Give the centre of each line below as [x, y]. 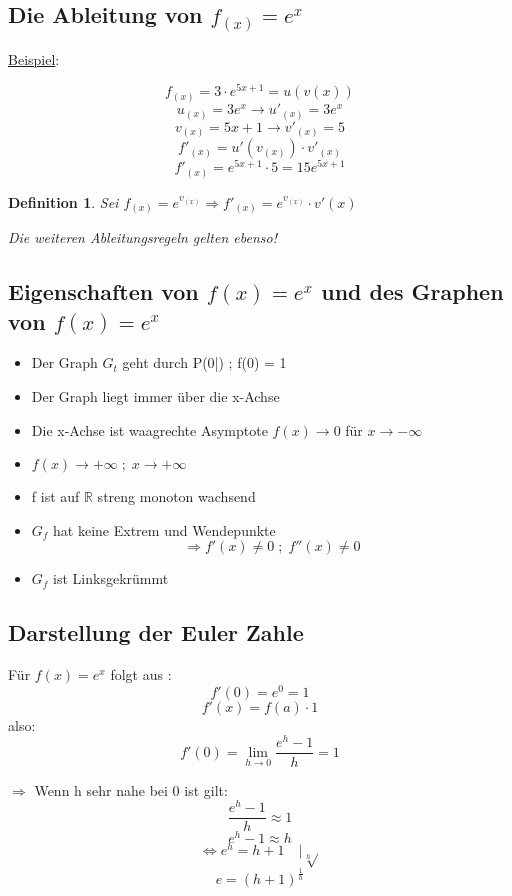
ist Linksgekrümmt [111, 578]
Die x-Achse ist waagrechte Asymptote [149, 429]
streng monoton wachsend [176, 496]
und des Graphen [412, 291]
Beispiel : [34, 58]
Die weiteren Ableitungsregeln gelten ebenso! [142, 237]
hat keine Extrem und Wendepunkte [164, 529]
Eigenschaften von [103, 291]
